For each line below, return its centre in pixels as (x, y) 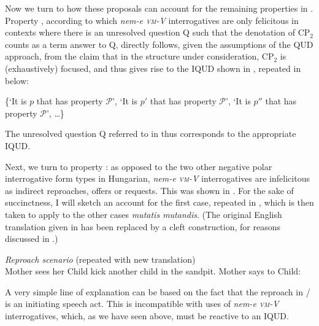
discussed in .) (32, 239)
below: (17, 80)
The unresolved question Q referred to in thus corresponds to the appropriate (151, 134)
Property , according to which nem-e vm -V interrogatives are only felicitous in (152, 20)
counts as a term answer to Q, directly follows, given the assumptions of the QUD (159, 44)
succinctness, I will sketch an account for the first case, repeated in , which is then (159, 202)
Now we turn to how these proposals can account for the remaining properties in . (159, 8)
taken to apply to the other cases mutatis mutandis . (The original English (144, 214)
